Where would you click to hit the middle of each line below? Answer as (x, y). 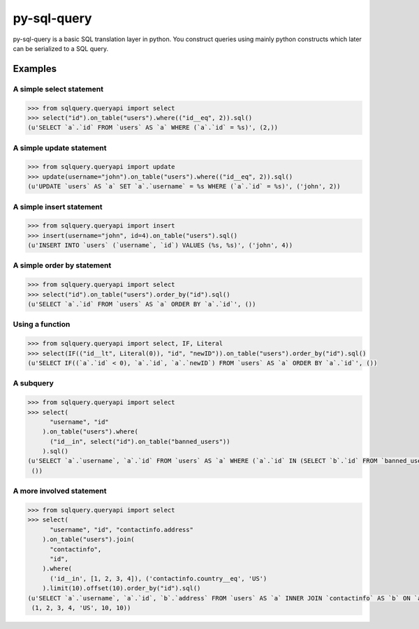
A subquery (33, 383)
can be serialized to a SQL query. (60, 48)
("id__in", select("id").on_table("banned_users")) (140, 441)
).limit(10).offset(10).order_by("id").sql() (122, 589)
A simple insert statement (58, 207)
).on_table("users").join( (89, 540)
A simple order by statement (62, 265)
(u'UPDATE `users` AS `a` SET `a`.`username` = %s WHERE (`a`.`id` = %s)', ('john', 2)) (184, 186)
